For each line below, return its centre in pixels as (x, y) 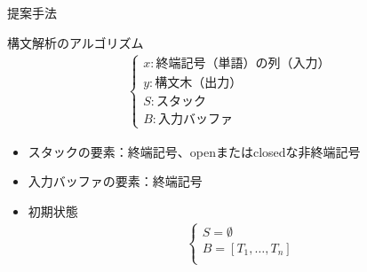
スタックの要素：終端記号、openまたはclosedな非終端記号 (194, 151)
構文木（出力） (199, 83)
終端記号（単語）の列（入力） (243, 64)
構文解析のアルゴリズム (76, 42)
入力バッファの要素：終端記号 (115, 181)
